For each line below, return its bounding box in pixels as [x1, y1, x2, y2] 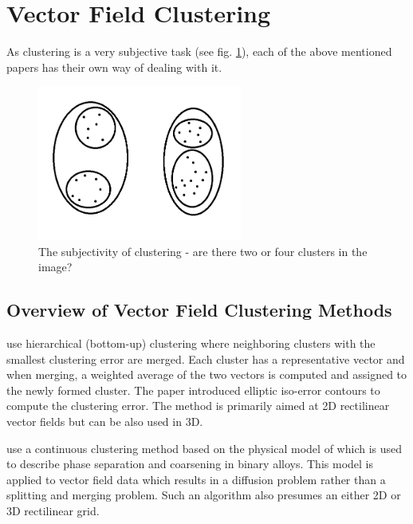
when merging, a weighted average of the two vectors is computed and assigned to [6, 366, 407, 383]
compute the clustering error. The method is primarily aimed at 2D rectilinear [6, 397, 390, 414]
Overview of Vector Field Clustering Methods [6, 297, 392, 322]
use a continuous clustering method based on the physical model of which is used [6, 439, 403, 456]
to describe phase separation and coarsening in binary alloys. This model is [6, 455, 373, 472]
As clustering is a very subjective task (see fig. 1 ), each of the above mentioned [6, 43, 392, 60]
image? [38, 258, 73, 275]
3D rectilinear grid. [6, 502, 100, 518]
